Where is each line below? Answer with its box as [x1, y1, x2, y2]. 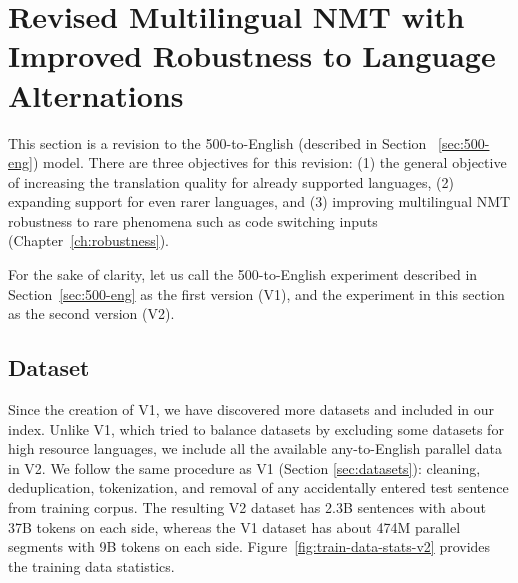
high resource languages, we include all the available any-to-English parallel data [8, 438, 503, 459]
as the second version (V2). [8, 303, 175, 324]
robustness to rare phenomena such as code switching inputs [8, 210, 378, 231]
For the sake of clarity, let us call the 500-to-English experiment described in [8, 264, 478, 285]
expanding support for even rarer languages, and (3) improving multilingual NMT [8, 191, 511, 212]
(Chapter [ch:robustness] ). [8, 230, 169, 251]
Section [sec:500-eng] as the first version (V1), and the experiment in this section [8, 283, 505, 304]
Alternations [8, 74, 184, 115]
